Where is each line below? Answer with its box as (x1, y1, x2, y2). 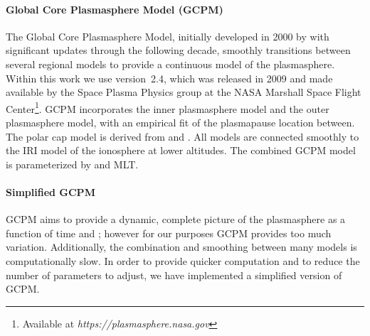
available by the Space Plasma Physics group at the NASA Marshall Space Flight (6, 85, 361, 99)
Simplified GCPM (6, 184, 95, 199)
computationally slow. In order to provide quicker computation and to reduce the (6, 253, 360, 268)
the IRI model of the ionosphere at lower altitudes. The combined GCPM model (6, 143, 356, 158)
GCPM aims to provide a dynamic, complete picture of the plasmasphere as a (6, 212, 346, 227)
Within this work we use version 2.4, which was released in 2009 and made (6, 70, 333, 85)
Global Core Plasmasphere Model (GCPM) (6, 1, 223, 16)
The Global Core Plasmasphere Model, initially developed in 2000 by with (6, 28, 329, 43)
